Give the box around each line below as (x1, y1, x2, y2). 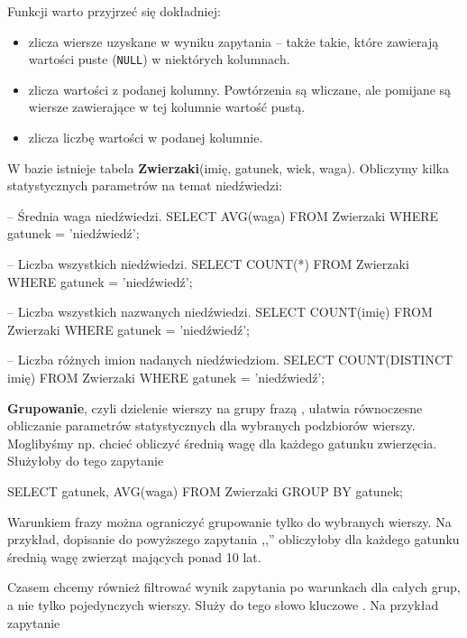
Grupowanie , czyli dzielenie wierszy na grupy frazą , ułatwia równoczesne (7, 398, 423, 417)
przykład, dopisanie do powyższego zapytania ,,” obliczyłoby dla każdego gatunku (7, 530, 460, 549)
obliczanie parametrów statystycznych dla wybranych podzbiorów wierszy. (7, 416, 416, 435)
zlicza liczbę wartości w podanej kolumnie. (28, 128, 263, 147)
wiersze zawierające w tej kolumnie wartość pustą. (28, 97, 306, 116)
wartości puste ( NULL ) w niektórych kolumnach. (28, 50, 290, 69)
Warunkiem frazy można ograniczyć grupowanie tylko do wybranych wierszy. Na (7, 512, 452, 531)
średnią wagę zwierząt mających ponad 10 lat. (7, 547, 261, 566)
